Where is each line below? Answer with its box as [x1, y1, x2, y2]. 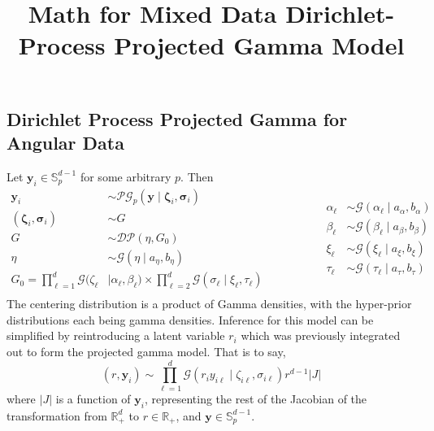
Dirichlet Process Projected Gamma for [7, 106, 348, 131]
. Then [180, 168, 214, 185]
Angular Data [7, 129, 124, 155]
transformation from [7, 407, 107, 424]
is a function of [55, 390, 131, 407]
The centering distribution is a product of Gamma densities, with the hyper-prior [7, 295, 412, 312]
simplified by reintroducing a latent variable [7, 327, 225, 344]
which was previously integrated [241, 327, 401, 344]
